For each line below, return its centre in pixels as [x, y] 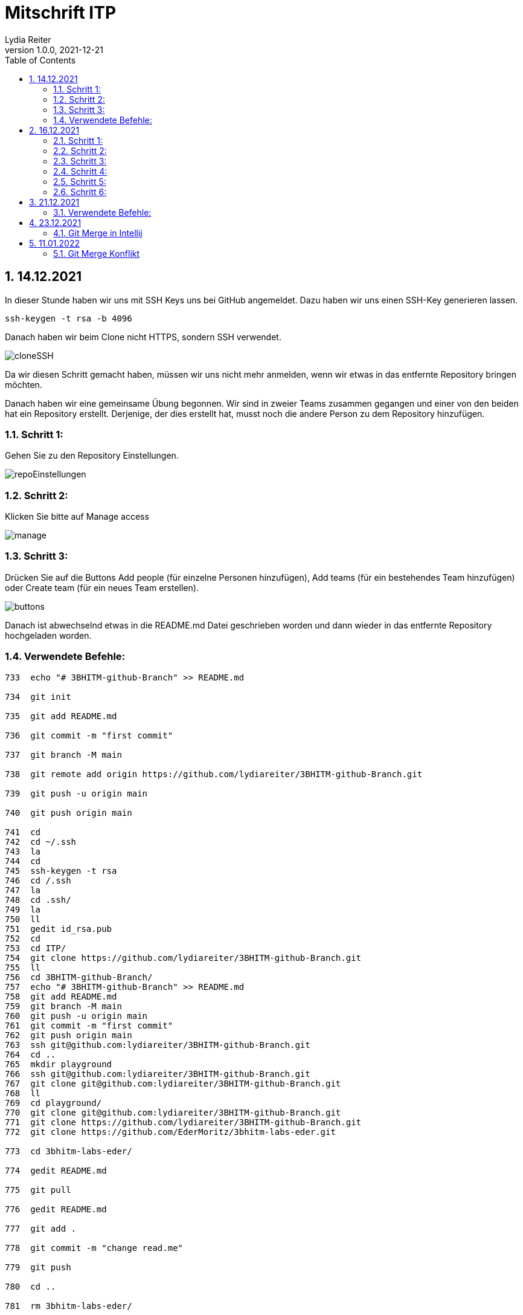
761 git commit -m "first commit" [89, 1025]
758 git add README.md [61, 996]
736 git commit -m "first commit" [89, 735]
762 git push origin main [69, 1035]
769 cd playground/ [53, 1103]
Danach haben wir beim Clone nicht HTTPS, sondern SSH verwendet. [143, 337]
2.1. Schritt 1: [78, 140]
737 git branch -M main [63, 754]
